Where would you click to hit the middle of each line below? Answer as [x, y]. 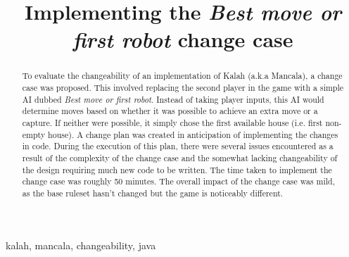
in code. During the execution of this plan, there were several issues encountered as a [178, 146]
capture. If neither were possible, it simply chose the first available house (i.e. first [172, 122]
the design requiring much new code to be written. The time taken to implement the [177, 169]
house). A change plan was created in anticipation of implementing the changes [193, 134]
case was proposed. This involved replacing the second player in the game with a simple [183, 88]
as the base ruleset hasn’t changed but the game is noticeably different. [153, 193]
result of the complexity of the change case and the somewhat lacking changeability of [180, 157]
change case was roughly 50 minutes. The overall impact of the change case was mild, [179, 181]
